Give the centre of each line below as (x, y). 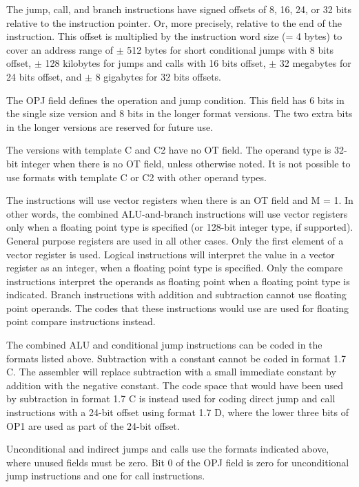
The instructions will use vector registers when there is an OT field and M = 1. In (180, 200)
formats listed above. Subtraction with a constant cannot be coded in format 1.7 (176, 358)
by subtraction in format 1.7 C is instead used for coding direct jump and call (171, 398)
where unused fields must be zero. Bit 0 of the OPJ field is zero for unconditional (178, 462)
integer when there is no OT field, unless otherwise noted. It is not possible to (186, 163)
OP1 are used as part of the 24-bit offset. (93, 425)
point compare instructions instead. (81, 321)
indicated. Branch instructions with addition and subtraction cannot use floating (176, 294)
